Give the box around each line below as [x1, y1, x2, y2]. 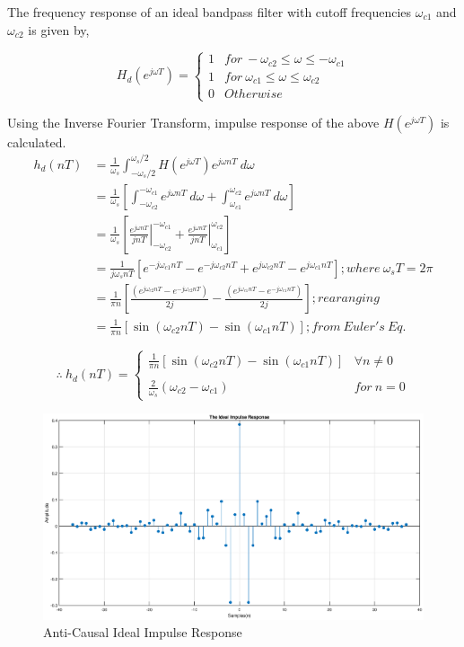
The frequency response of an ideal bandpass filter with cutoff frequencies [7, 3, 412, 21]
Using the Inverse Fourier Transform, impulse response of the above [7, 112, 380, 131]
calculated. [7, 132, 66, 151]
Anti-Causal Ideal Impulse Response [43, 623, 242, 642]
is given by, [28, 20, 90, 39]
